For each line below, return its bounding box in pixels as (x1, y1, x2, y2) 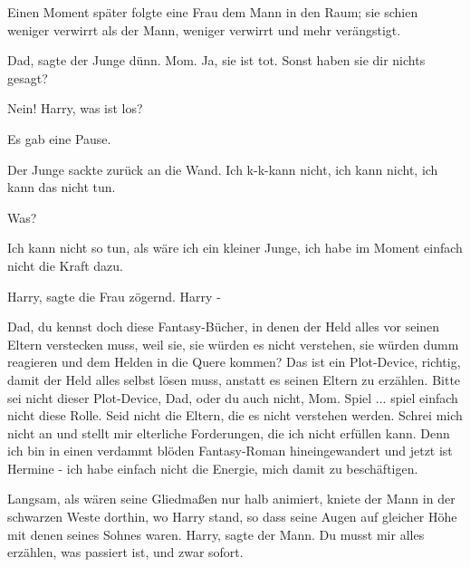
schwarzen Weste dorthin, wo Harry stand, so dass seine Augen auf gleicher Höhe (7, 507, 457, 526)
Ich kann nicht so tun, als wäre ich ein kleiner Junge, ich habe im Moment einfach (7, 238, 463, 257)
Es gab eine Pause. (7, 129, 111, 148)
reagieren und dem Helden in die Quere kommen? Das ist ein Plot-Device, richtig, (7, 352, 461, 371)
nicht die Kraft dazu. (7, 255, 124, 274)
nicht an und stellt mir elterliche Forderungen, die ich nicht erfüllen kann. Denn (7, 423, 450, 442)
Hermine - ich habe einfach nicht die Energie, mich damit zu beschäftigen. (7, 458, 418, 477)
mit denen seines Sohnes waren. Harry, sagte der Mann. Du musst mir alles (7, 524, 425, 543)
